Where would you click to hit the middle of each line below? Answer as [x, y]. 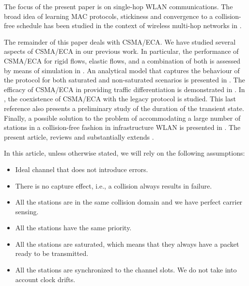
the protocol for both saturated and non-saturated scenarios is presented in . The [124, 80]
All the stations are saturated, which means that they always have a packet [127, 244]
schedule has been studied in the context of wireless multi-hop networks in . [129, 25]
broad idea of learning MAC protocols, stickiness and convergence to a [109, 16]
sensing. [27, 211]
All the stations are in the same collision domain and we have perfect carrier [129, 202]
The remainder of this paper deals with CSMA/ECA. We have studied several [120, 41]
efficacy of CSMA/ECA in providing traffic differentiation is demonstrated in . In [124, 89]
